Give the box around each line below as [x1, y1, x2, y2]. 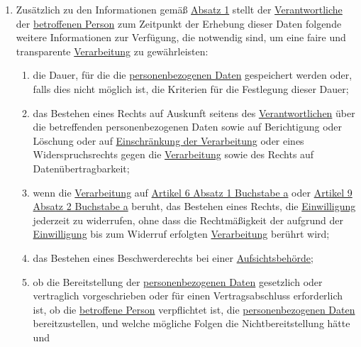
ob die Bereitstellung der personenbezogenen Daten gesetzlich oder [33, 274, 323, 289]
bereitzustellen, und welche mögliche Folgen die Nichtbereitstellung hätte [33, 316, 350, 331]
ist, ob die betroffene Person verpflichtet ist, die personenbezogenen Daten [33, 302, 355, 316]
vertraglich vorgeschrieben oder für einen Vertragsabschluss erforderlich [33, 288, 343, 303]
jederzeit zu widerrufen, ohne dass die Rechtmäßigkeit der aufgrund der [33, 212, 343, 227]
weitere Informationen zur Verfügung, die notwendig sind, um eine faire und [16, 30, 346, 45]
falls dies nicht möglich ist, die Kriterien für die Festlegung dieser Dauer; [33, 81, 349, 96]
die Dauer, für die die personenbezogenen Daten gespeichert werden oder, [33, 67, 352, 82]
